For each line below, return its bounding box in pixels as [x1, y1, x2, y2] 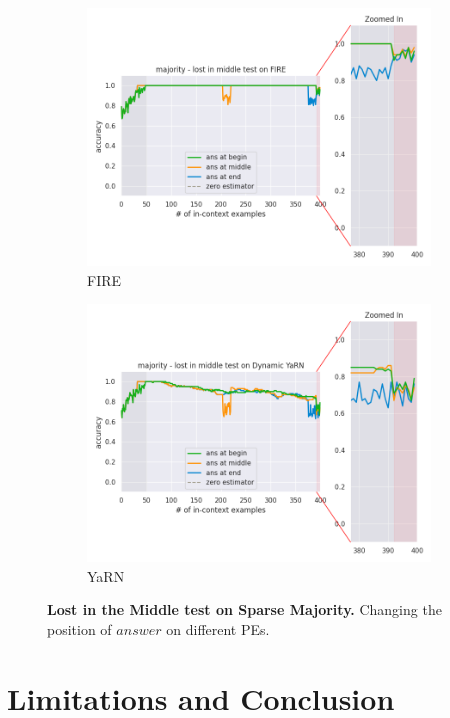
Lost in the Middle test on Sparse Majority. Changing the [47, 599, 442, 620]
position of [47, 618, 112, 639]
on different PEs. [166, 618, 270, 639]
